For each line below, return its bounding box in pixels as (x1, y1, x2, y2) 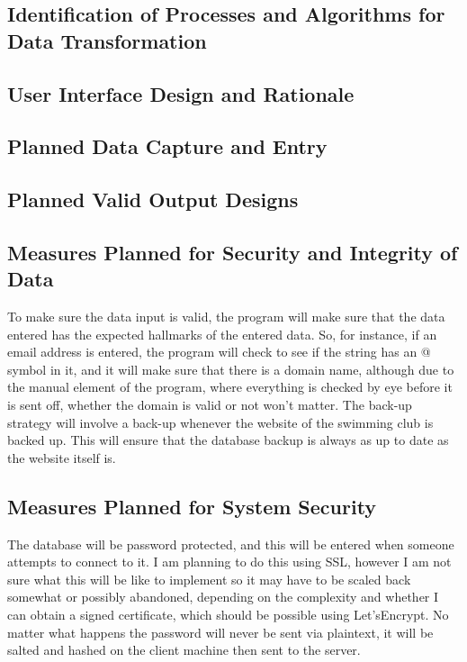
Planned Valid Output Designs (7, 186, 299, 213)
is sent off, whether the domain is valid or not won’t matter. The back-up (7, 395, 412, 414)
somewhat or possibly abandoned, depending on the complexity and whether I (7, 587, 439, 606)
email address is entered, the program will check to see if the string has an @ (7, 342, 431, 361)
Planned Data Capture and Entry (7, 132, 328, 160)
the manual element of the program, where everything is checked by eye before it (7, 377, 453, 396)
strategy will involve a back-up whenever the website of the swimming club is (7, 413, 434, 431)
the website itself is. (7, 448, 116, 467)
